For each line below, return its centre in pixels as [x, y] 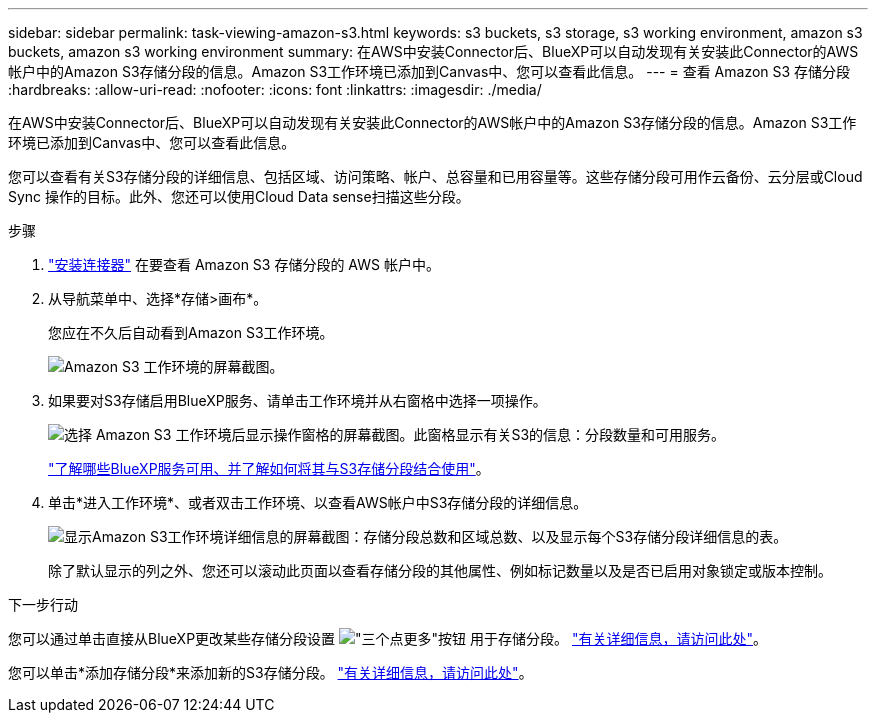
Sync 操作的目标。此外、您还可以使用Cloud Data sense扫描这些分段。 [239, 196]
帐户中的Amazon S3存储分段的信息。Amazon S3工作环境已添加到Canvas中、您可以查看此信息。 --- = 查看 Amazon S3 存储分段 [429, 71]
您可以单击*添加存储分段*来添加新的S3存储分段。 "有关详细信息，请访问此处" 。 [270, 672]
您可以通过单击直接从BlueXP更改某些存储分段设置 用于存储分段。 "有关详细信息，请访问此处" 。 [387, 638]
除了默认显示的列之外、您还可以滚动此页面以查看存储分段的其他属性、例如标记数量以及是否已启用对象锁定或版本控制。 [440, 570]
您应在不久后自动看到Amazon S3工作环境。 [191, 332]
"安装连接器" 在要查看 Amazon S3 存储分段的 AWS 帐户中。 [244, 264]
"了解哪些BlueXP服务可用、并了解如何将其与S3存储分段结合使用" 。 [269, 468]
